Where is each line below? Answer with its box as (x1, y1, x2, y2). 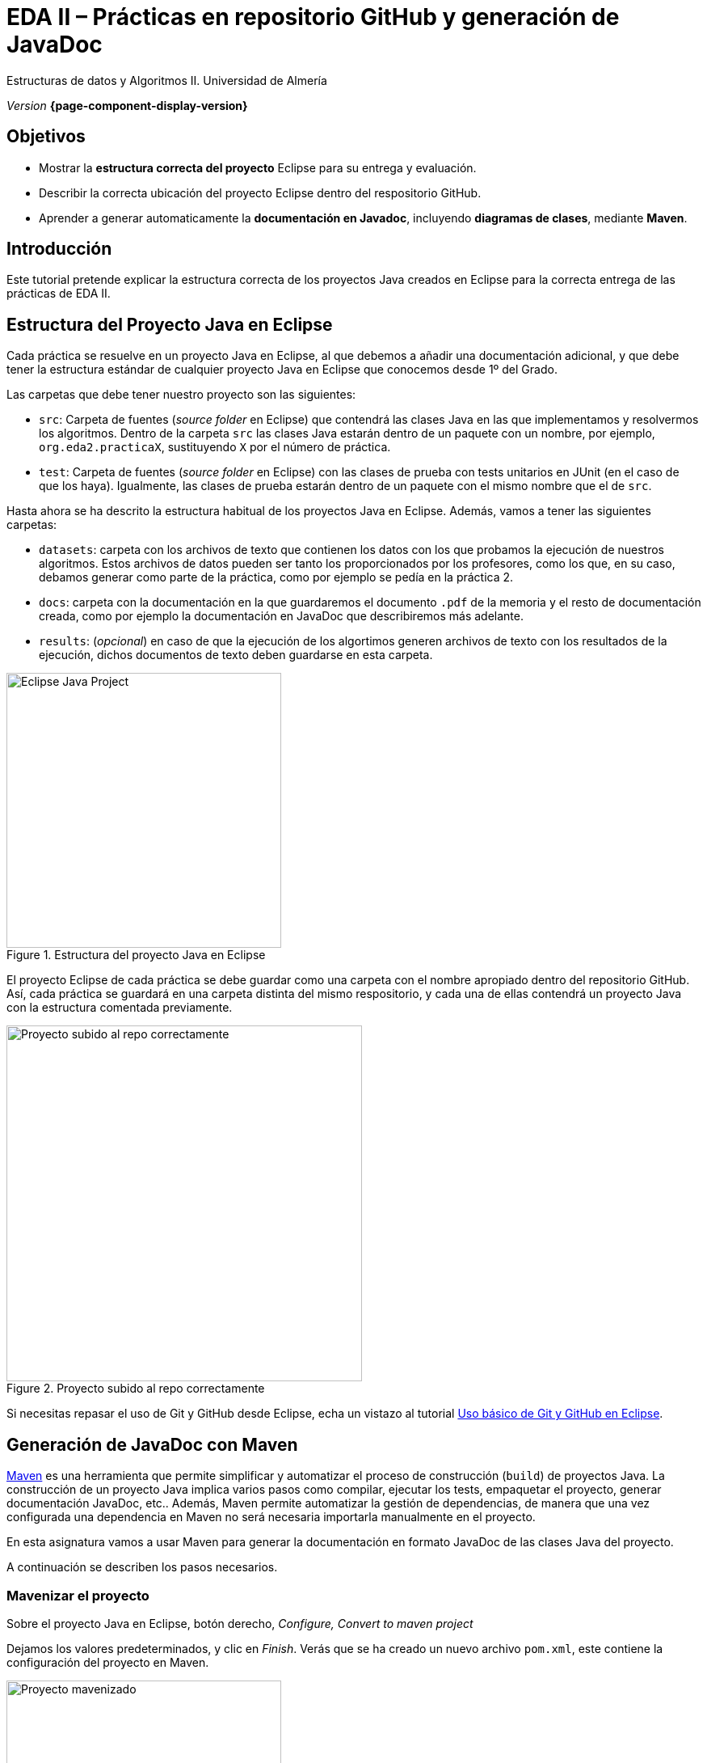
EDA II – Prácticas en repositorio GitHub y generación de (6, 3, 620, 31)
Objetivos (6, 126, 86, 147)
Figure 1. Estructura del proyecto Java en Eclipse (6, 948, 266, 962)
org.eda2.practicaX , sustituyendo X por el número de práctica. (39, 440, 391, 454)
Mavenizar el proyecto (6, 1587, 149, 1604)
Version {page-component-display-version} (6, 98, 248, 112)
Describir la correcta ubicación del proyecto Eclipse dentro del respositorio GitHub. (39, 185, 482, 200)
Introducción (6, 239, 112, 260)
